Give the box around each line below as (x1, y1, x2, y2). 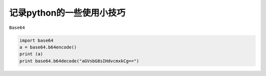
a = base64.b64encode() (19, 44, 77, 50)
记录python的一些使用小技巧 (9, 7, 126, 18)
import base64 (19, 37, 54, 43)
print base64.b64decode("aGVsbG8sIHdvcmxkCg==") (19, 58, 139, 64)
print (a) (19, 51, 43, 57)
